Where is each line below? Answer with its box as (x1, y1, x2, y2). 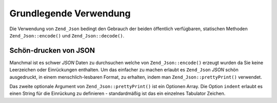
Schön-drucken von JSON (9, 46, 95, 55)
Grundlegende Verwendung (9, 8, 131, 19)
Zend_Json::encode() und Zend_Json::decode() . (9, 32, 125, 38)
